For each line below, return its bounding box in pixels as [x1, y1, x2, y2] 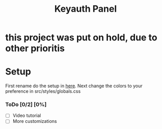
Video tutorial [12, 113, 41, 119]
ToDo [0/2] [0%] [5, 101, 47, 108]
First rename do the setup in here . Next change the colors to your [5, 83, 143, 89]
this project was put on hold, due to [5, 32, 157, 43]
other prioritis [5, 43, 65, 54]
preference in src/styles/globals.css [5, 88, 81, 94]
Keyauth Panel [54, 3, 117, 15]
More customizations [12, 118, 57, 124]
